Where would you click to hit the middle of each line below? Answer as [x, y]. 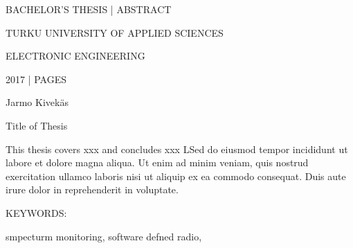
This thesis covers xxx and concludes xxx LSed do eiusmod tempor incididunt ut [177, 149]
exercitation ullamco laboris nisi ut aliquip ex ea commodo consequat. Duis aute [176, 176]
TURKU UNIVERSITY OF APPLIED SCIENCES [115, 32]
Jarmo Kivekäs [37, 102]
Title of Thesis [37, 125]
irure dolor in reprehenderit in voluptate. [92, 189]
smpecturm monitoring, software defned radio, [104, 236]
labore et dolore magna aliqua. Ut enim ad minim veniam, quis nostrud [157, 162]
